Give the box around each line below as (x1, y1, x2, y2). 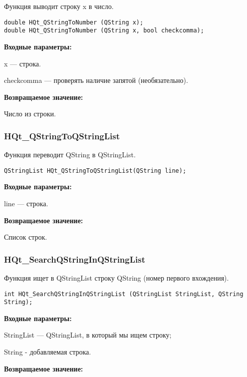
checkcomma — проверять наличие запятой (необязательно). (4, 75, 188, 85)
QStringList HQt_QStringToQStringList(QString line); (4, 167, 187, 174)
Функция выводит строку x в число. (4, 1, 114, 11)
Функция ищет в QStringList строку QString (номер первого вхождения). (4, 272, 229, 283)
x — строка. (4, 58, 41, 68)
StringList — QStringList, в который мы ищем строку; (4, 330, 172, 340)
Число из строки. (4, 108, 56, 119)
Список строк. (4, 232, 47, 242)
